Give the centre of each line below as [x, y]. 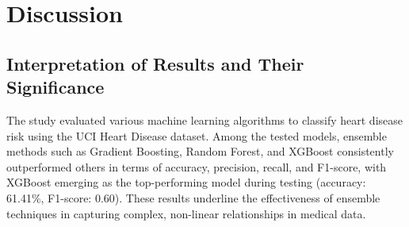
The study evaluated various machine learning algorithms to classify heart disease [205, 119]
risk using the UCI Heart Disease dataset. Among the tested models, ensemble [197, 135]
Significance [55, 87]
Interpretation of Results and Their [155, 63]
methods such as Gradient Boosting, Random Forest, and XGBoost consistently [200, 151]
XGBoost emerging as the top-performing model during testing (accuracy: [186, 182]
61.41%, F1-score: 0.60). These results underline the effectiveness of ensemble [193, 197]
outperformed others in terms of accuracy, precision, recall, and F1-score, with [197, 166]
